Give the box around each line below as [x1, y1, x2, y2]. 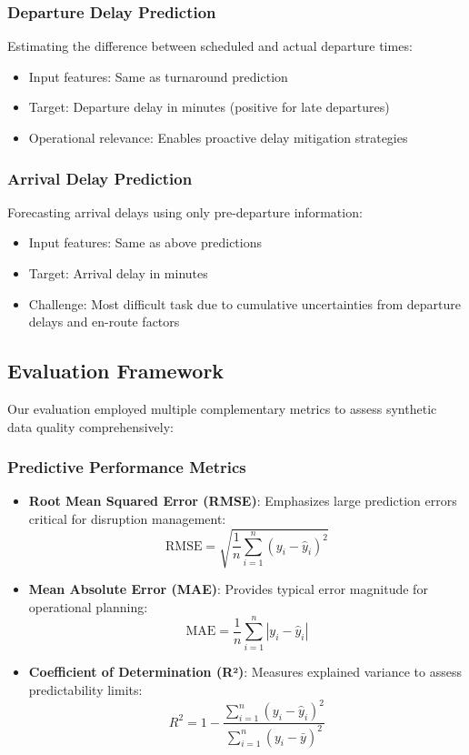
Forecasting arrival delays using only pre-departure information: [7, 202, 363, 221]
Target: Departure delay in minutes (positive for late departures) [28, 97, 390, 116]
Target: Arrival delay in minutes [28, 264, 208, 282]
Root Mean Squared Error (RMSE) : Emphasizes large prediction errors [28, 491, 457, 510]
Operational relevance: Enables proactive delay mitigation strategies [28, 128, 408, 146]
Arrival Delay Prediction [7, 166, 193, 189]
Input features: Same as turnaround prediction [28, 66, 288, 86]
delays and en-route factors [28, 312, 180, 331]
